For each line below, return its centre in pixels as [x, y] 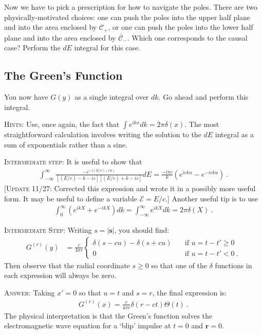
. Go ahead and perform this [203, 97]
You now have [26, 97]
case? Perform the [32, 48]
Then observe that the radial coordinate [67, 265]
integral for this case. [107, 48]
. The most [202, 124]
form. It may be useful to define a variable [71, 198]
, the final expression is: [190, 292]
